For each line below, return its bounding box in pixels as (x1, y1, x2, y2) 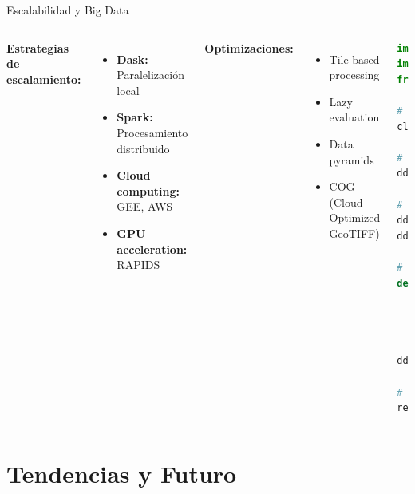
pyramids (329, 151, 374, 168)
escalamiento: (6, 70, 81, 87)
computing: (117, 182, 180, 199)
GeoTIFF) (329, 224, 380, 241)
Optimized (329, 209, 381, 226)
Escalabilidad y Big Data (6, 2, 129, 18)
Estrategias (6, 39, 69, 56)
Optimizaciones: (204, 39, 294, 56)
